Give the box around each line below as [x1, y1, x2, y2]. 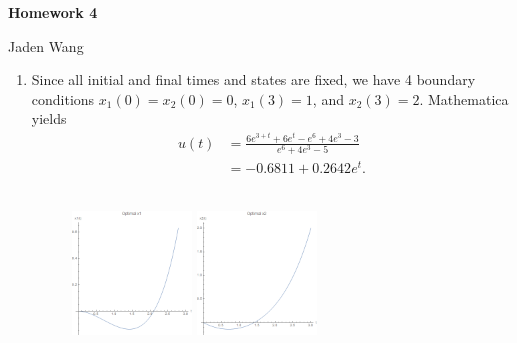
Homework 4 [8, 2, 98, 22]
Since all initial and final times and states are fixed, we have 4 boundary [31, 69, 476, 90]
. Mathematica [419, 88, 509, 109]
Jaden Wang [8, 35, 84, 56]
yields [31, 108, 67, 129]
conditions [31, 88, 95, 109]
